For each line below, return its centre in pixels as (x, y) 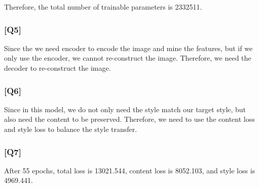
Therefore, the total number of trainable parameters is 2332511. (103, 7)
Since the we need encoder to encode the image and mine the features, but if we (128, 48)
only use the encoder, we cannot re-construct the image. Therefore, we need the (128, 58)
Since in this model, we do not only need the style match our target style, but (125, 109)
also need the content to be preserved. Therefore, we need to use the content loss (129, 119)
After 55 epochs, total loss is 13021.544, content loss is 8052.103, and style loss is (130, 170)
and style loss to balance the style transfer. (71, 129)
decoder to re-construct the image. (58, 68)
